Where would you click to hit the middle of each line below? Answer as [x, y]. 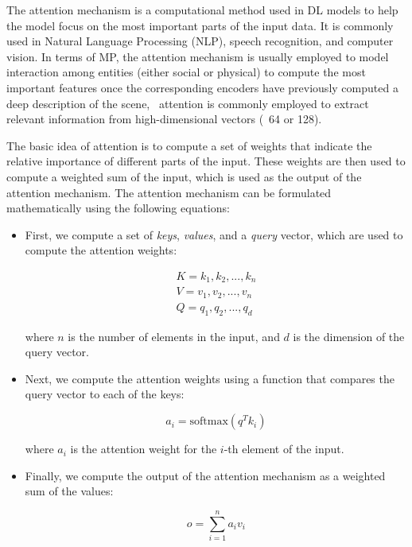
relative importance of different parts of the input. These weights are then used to [206, 161]
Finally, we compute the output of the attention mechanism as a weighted [205, 475]
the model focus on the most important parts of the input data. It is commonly [200, 25]
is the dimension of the [349, 336]
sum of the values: [69, 491]
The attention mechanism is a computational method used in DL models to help [202, 10]
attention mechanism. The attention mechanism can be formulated [169, 192]
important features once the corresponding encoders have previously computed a [202, 87]
